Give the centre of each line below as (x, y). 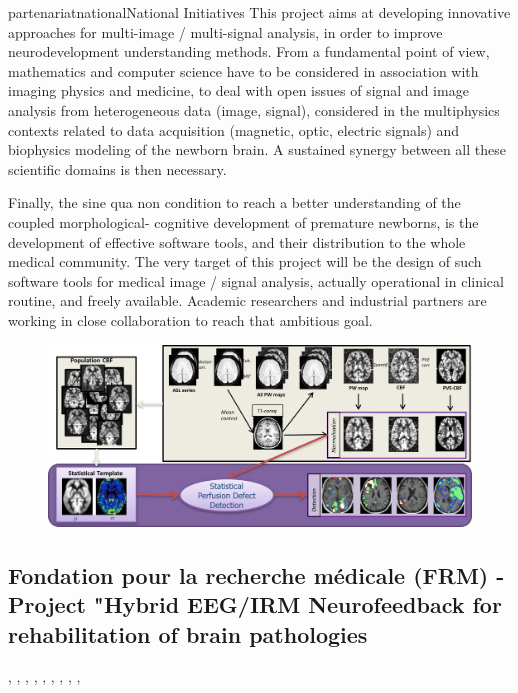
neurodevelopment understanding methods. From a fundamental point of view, (249, 51)
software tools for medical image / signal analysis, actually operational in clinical (256, 280)
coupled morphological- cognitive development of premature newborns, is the (243, 221)
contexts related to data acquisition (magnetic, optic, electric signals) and (234, 129)
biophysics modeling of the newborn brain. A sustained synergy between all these (257, 149)
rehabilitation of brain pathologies (188, 633)
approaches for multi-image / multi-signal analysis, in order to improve (225, 31)
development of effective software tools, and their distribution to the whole (237, 241)
